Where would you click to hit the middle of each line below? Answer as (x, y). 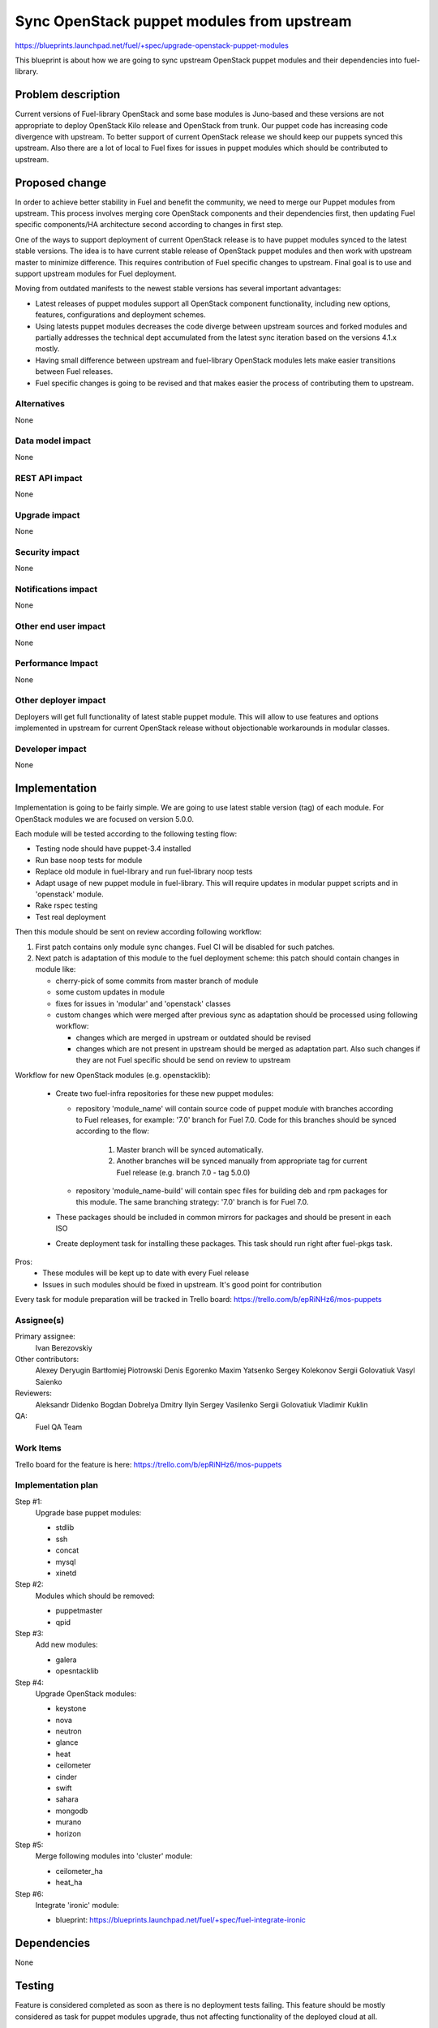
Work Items (38, 1448)
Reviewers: (33, 1393)
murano (69, 1822)
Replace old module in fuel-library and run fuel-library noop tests (144, 871)
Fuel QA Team (59, 1427)
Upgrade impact (47, 515)
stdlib (65, 1527)
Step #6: (29, 1893)
